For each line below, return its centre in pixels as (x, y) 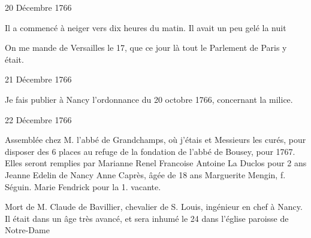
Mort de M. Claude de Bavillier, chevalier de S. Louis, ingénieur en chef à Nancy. (154, 207)
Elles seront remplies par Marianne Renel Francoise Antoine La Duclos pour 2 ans (156, 163)
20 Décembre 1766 (38, 7)
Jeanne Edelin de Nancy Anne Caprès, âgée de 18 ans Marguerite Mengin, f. (145, 174)
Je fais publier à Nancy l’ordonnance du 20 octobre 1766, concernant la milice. (149, 99)
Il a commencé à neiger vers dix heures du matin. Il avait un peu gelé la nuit (146, 27)
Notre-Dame (27, 230)
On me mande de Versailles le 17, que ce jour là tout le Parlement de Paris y (146, 48)
